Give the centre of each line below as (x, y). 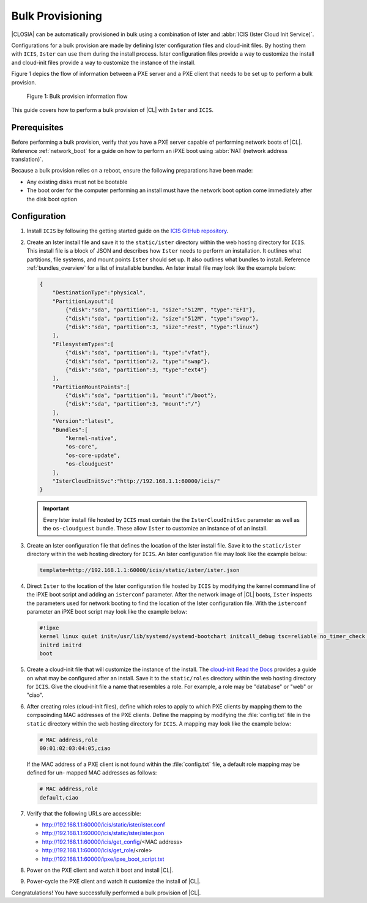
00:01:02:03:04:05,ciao (75, 748)
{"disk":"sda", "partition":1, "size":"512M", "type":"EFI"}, (161, 310)
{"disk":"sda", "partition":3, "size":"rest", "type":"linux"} (162, 327)
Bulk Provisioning (57, 16)
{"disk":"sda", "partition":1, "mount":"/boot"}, (141, 396)
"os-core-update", (93, 455)
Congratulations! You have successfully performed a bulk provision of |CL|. (106, 893)
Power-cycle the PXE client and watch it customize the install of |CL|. (114, 882)
